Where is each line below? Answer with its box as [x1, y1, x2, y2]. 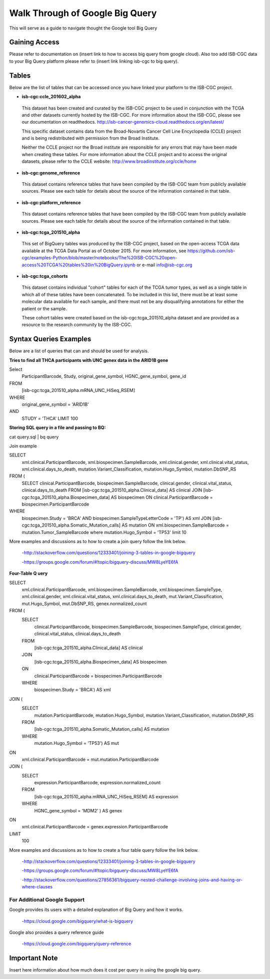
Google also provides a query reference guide [9, 929, 104, 935]
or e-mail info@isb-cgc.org [136, 262, 192, 268]
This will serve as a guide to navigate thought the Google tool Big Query [9, 25, 157, 31]
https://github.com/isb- [187, 248, 235, 254]
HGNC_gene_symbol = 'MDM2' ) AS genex [34, 807, 122, 813]
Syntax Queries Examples [9, 335, 91, 343]
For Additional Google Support [9, 896, 85, 903]
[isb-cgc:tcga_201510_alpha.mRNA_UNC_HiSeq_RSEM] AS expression [34, 793, 178, 799]
